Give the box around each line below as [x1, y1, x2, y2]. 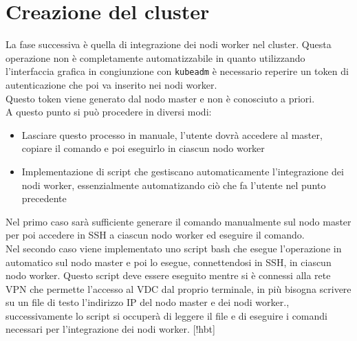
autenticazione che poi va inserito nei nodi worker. [6, 77, 217, 91]
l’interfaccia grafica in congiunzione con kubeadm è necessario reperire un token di [6, 64, 349, 78]
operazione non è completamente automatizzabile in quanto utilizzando [6, 50, 305, 65]
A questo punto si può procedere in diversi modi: [6, 104, 212, 119]
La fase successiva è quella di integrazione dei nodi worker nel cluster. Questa [6, 37, 332, 52]
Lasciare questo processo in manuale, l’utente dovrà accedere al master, [21, 127, 323, 142]
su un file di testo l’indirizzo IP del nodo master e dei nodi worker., [6, 295, 290, 309]
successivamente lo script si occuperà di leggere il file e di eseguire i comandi [6, 308, 327, 322]
